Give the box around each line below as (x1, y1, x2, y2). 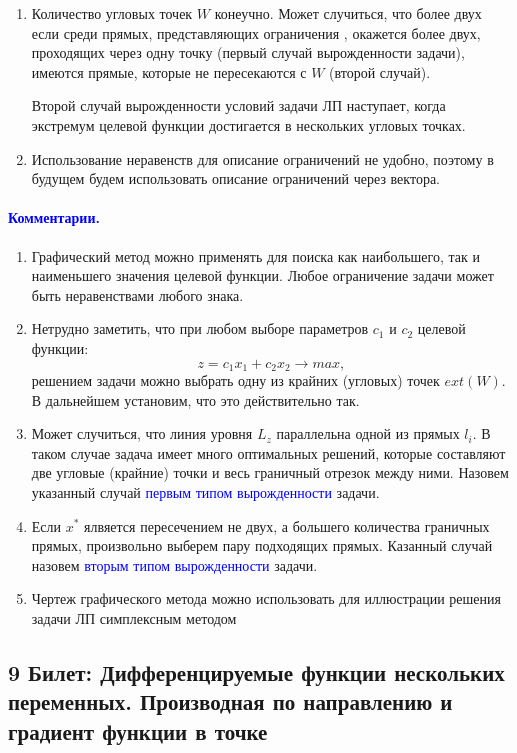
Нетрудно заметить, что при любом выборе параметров (31, 318, 369, 339)
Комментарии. (8, 207, 100, 228)
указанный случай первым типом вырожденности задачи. (31, 481, 380, 502)
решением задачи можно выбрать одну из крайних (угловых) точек (31, 369, 440, 390)
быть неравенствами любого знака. (31, 284, 244, 305)
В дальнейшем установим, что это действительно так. (31, 389, 360, 410)
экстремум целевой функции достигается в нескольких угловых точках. (31, 114, 466, 135)
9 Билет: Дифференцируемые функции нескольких (8, 656, 505, 687)
